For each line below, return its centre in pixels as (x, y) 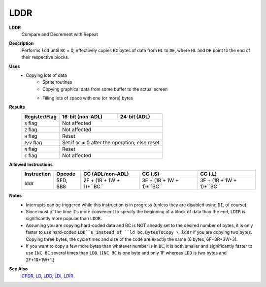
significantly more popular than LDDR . (64, 219)
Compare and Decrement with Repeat (60, 34)
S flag (31, 123)
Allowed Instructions (31, 164)
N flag (31, 149)
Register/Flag (40, 117)
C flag (31, 155)
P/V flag (33, 142)
